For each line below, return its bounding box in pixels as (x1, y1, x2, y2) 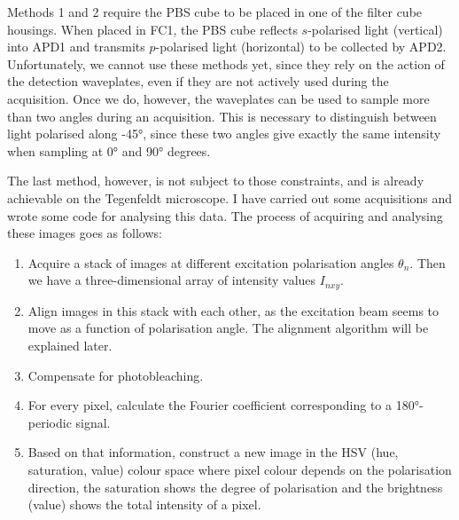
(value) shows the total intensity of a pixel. (27, 495, 261, 514)
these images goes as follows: (7, 224, 162, 242)
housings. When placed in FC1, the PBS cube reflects (7, 20, 298, 38)
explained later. (27, 335, 113, 354)
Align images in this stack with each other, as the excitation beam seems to (27, 301, 439, 319)
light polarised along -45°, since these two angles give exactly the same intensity (7, 124, 441, 143)
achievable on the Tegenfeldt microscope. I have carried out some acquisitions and (7, 188, 453, 207)
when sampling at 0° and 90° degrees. (7, 141, 211, 160)
